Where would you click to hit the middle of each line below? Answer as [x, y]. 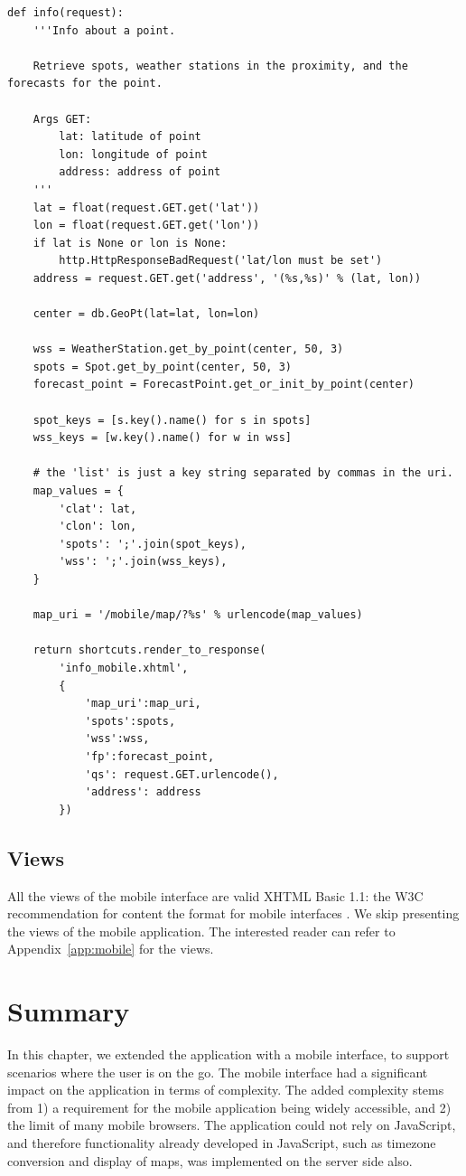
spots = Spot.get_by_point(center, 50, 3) [162, 367]
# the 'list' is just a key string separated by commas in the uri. [243, 473]
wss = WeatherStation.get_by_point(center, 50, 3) [188, 349]
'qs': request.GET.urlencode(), [182, 774]
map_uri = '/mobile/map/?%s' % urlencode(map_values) [198, 615]
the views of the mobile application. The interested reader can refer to [201, 931]
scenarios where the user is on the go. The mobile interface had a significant [218, 1072]
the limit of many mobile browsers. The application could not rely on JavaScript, [232, 1125]
